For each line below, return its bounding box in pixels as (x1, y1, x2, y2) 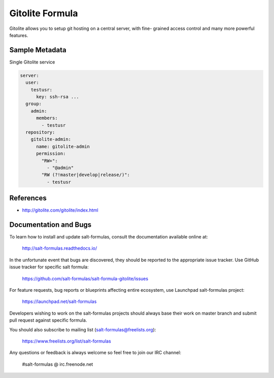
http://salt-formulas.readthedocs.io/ (22, 245, 97, 251)
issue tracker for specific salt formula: (9, 264, 89, 270)
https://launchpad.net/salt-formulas (22, 298, 97, 304)
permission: (36, 151, 66, 157)
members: (36, 115, 58, 121)
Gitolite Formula (9, 8, 78, 19)
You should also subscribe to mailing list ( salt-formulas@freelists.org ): (9, 326, 156, 332)
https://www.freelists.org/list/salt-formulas (22, 338, 111, 344)
